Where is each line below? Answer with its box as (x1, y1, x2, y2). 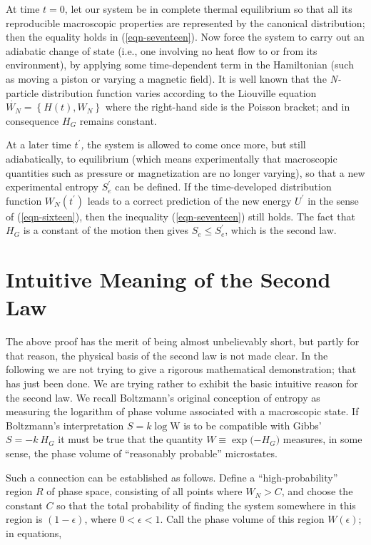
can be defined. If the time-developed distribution (115, 179, 332, 194)
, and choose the (281, 484, 353, 499)
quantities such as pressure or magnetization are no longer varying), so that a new (6, 165, 365, 180)
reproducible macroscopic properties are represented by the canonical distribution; (6, 15, 365, 30)
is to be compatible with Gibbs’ (183, 417, 322, 432)
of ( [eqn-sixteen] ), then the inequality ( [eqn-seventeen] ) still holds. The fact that (6, 208, 355, 223)
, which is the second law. (225, 223, 337, 238)
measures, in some (283, 432, 362, 447)
